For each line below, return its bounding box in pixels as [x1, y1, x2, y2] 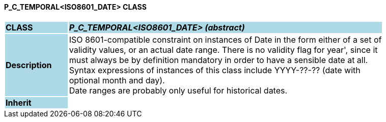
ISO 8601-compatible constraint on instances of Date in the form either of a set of [69, 34, 382, 45]
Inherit [6, 97, 32, 108]
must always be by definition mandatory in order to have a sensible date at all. [69, 54, 368, 65]
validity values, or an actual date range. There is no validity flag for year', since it [69, 44, 378, 55]
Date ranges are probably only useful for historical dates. [69, 85, 288, 96]
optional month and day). [69, 75, 165, 85]
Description [6, 59, 52, 70]
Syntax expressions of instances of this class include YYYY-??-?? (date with [69, 65, 361, 75]
